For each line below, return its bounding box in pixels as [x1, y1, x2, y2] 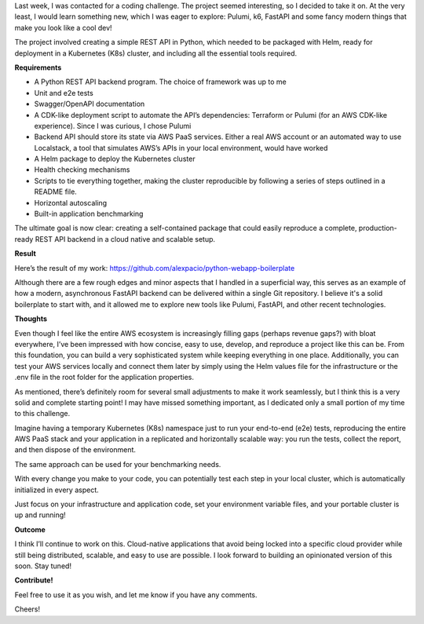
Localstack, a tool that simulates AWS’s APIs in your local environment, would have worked [34, 143, 328, 152]
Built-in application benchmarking [34, 209, 144, 219]
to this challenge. [14, 409, 71, 418]
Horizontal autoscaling [34, 198, 108, 207]
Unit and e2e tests [34, 88, 93, 97]
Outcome [14, 524, 46, 534]
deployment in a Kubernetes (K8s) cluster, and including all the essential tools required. [14, 48, 298, 58]
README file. [34, 187, 78, 196]
